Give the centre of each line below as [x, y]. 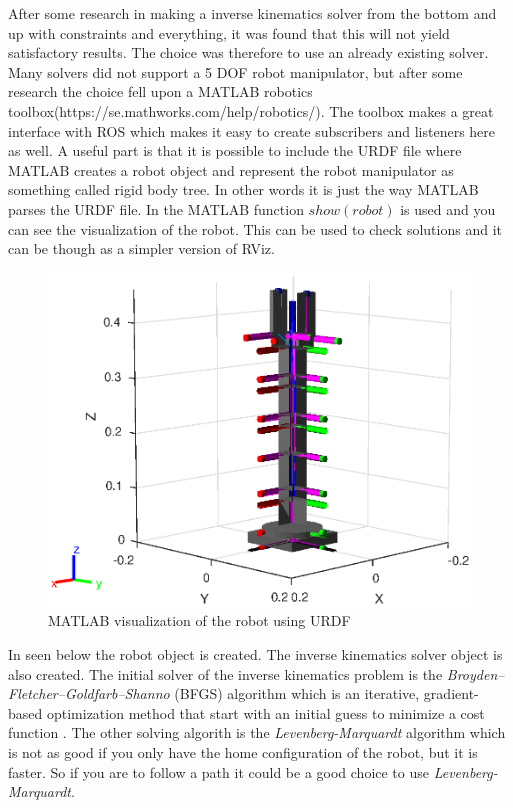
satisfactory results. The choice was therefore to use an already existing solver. [248, 52]
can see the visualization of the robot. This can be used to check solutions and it [255, 228]
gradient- [451, 693]
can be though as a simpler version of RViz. [141, 248]
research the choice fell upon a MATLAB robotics [160, 91]
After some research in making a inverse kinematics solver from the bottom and [252, 13]
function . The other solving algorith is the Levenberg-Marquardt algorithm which [257, 732]
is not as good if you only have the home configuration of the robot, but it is [243, 752]
